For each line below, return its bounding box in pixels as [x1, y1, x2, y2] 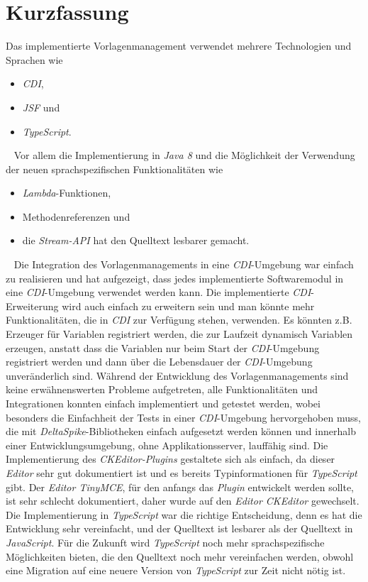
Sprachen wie [6, 52, 63, 67]
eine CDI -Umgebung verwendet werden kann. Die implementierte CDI [6, 285, 311, 300]
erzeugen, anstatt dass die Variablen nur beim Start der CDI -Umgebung [6, 340, 320, 355]
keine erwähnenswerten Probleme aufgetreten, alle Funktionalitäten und [6, 382, 318, 397]
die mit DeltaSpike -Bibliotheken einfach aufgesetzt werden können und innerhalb [6, 424, 356, 439]
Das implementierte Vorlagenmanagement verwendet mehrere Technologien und [6, 38, 352, 53]
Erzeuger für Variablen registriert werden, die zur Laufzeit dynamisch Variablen [6, 326, 353, 341]
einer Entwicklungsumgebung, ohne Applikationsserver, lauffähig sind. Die [6, 437, 328, 452]
